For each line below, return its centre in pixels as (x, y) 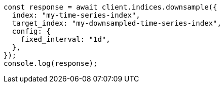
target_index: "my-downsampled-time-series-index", (117, 23)
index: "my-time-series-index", (76, 15)
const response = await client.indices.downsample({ (110, 7)
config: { (31, 31)
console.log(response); (51, 63)
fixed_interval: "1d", (65, 39)
